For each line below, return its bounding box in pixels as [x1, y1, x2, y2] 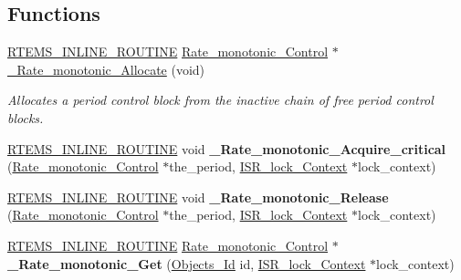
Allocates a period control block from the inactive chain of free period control [7, 90, 434, 109]
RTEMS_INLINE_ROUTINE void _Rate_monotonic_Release [7, 187, 389, 206]
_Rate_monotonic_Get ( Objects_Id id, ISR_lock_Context [7, 254, 366, 273]
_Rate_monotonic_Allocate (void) [7, 59, 205, 78]
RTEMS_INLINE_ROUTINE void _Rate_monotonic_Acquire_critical [7, 139, 446, 158]
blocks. [7, 108, 44, 127]
